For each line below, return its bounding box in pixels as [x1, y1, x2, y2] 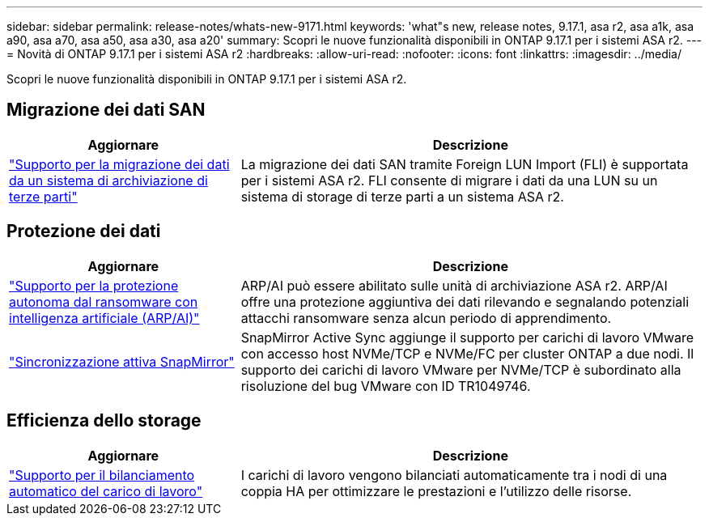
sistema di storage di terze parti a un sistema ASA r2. [240, 188, 564, 205]
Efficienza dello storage [6, 410, 202, 431]
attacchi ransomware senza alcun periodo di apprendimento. [240, 309, 612, 326]
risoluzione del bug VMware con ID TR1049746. [240, 377, 531, 394]
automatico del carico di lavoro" [9, 482, 203, 499]
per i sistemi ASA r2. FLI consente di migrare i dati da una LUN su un [240, 172, 658, 189]
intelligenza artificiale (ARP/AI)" [9, 309, 200, 326]
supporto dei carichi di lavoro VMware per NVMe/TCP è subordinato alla [240, 361, 681, 378]
